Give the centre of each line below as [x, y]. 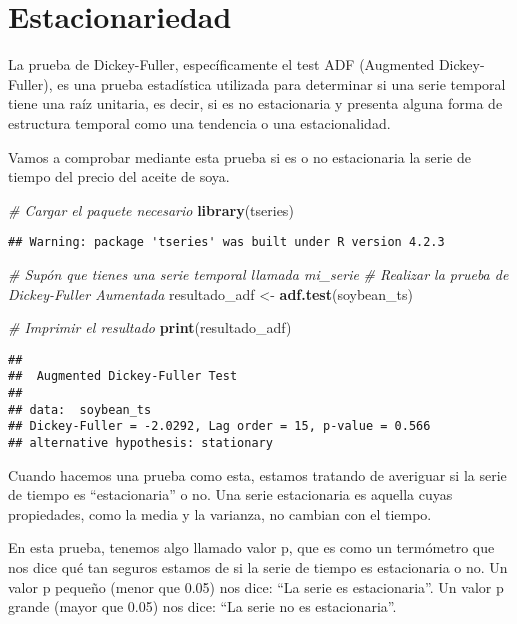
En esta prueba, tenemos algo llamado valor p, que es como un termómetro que [251, 547]
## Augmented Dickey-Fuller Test [123, 376]
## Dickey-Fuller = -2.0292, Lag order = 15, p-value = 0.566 [219, 426]
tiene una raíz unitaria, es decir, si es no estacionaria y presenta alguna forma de [255, 103]
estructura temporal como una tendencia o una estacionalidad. [199, 122]
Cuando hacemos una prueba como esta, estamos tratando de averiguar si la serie [257, 474]
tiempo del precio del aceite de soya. [119, 176]
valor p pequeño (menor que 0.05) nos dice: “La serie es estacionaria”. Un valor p [256, 586]
